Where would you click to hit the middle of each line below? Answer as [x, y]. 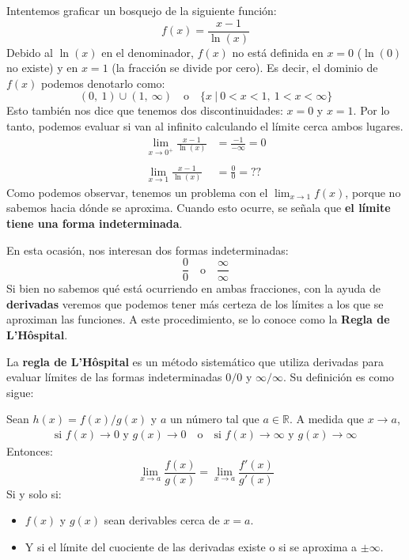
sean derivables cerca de [162, 520]
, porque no [373, 192]
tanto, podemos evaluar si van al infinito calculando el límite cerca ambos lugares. [205, 126]
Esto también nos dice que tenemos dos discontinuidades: [145, 110]
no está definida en [278, 52]
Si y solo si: [34, 493]
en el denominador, [148, 52]
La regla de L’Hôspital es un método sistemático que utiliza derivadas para [195, 361]
